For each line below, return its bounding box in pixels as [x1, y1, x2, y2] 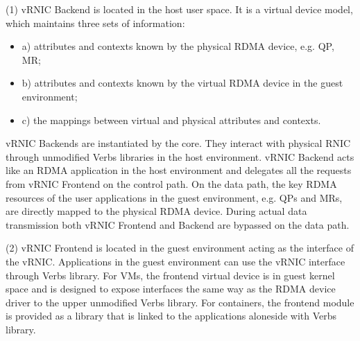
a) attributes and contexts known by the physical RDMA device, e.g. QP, [22, 39, 334, 53]
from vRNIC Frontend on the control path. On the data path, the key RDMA [6, 176, 337, 191]
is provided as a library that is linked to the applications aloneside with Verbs [6, 308, 337, 323]
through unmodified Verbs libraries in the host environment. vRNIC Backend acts [6, 149, 354, 164]
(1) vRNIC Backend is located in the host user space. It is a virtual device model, [6, 2, 353, 16]
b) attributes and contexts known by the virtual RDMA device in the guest [22, 76, 343, 90]
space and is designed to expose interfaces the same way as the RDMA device [6, 281, 336, 296]
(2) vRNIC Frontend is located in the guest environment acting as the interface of [6, 241, 354, 255]
